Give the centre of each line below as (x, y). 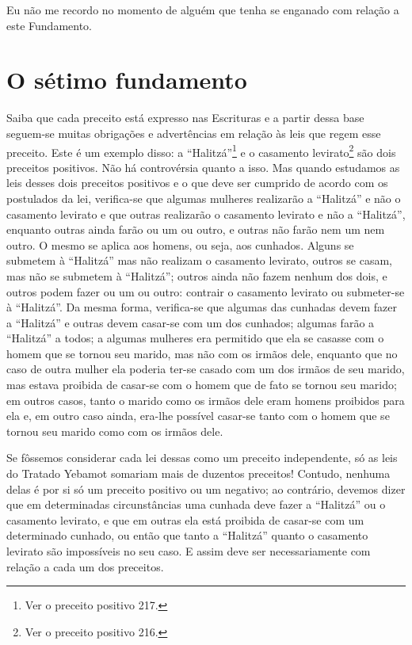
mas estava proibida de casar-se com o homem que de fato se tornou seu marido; (202, 385)
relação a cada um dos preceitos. (85, 566)
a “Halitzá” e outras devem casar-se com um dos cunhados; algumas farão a (191, 322)
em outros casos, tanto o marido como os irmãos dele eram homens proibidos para (206, 400)
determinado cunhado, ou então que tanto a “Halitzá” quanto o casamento (187, 535)
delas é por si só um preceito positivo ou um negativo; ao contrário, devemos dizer (206, 489)
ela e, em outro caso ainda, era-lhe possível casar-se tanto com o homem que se (198, 416)
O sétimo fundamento (127, 80)
